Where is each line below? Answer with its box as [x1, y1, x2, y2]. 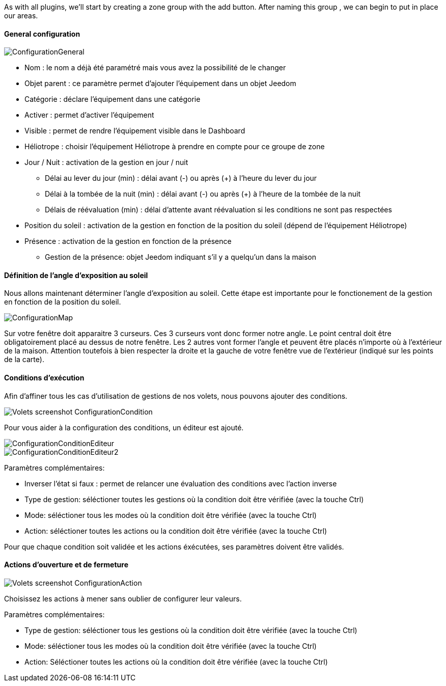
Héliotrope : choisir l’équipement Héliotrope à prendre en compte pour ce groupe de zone [24, 142, 325, 151]
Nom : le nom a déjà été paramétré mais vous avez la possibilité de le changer [24, 63, 286, 72]
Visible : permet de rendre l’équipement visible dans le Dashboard [24, 126, 245, 135]
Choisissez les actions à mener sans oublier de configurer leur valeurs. [4, 594, 242, 603]
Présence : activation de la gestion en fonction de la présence [24, 237, 232, 246]
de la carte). [4, 355, 44, 364]
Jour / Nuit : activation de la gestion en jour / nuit [24, 158, 188, 167]
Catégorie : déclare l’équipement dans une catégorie [24, 95, 201, 104]
